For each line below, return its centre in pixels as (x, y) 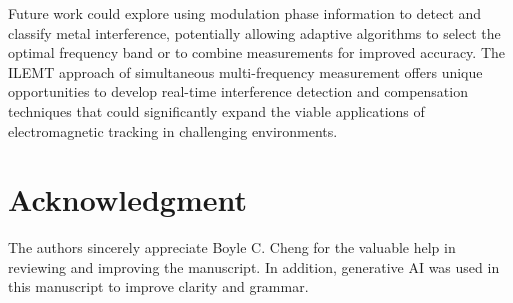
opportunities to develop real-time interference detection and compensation (238, 91)
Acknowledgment (127, 199)
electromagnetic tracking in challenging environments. (173, 130)
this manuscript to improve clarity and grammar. (158, 286)
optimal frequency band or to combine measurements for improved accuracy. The (256, 52)
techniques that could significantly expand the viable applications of (216, 110)
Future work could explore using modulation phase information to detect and (245, 13)
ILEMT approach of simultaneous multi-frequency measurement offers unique (245, 71)
